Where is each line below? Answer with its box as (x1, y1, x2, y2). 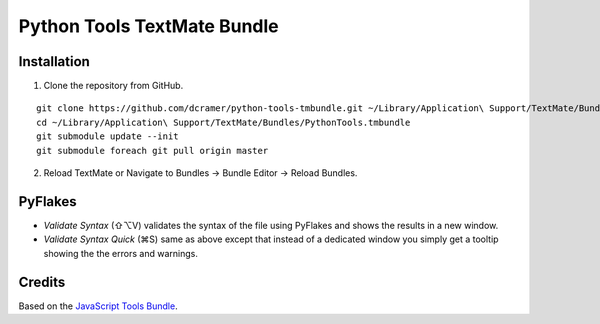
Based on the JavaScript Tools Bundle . (18, 300, 179, 312)
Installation (18, 53, 90, 70)
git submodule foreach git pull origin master (36, 145, 269, 156)
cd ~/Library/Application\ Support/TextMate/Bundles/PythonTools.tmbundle (36, 116, 411, 128)
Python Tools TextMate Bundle (18, 15, 279, 37)
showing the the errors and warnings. (43, 247, 199, 259)
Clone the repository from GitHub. (43, 80, 184, 92)
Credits (18, 273, 66, 290)
